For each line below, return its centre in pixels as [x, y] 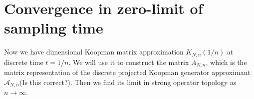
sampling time [54, 28]
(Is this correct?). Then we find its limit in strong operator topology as [128, 82]
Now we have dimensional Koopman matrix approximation [94, 52]
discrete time [24, 62]
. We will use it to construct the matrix [129, 62]
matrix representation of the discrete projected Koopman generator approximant [127, 72]
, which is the [226, 62]
